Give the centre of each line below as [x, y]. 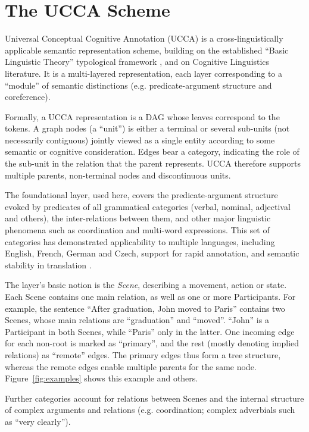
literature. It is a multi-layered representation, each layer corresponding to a [144, 73]
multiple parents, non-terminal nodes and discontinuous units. [118, 175]
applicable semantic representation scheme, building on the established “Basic [147, 50]
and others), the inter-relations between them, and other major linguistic [138, 218]
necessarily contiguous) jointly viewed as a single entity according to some [140, 140]
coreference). [28, 97]
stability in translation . [48, 264]
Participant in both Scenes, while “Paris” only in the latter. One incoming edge [150, 331]
